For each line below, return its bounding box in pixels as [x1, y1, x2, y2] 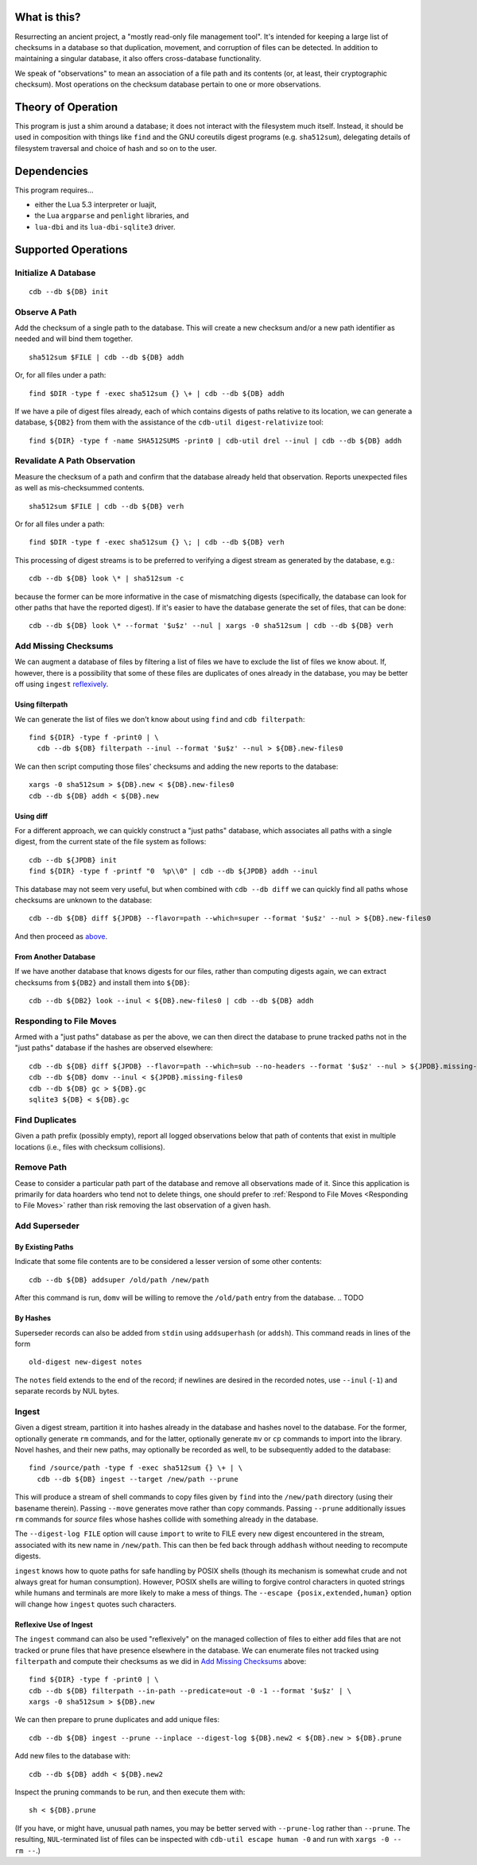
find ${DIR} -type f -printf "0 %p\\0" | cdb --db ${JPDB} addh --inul [29, 867, 318, 876]
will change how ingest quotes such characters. [14, 1599, 176, 1609]
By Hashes [14, 1313, 52, 1323]
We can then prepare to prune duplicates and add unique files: [14, 1715, 220, 1724]
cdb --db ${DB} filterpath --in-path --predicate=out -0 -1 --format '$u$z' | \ [29, 1686, 352, 1695]
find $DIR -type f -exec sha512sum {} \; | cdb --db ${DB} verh [29, 537, 285, 547]
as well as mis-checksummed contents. [14, 483, 145, 493]
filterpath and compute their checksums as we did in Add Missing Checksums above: [14, 1656, 307, 1665]
